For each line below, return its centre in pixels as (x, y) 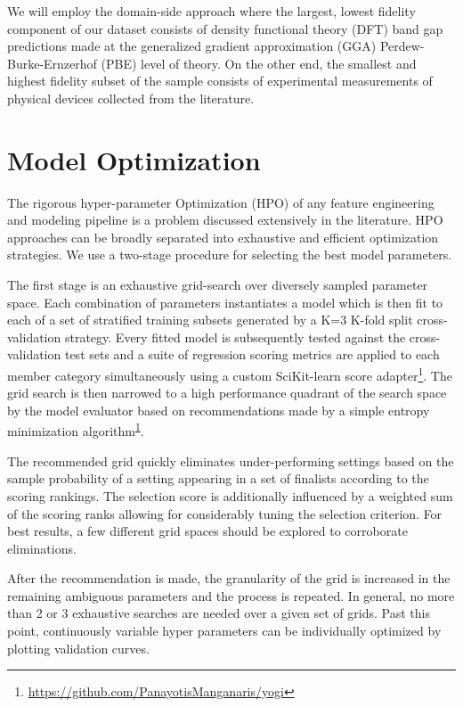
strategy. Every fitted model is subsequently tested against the (235, 337)
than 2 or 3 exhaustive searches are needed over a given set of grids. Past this (219, 613)
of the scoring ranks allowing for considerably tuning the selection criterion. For (225, 513)
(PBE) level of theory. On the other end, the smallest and (259, 63)
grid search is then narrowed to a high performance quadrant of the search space (227, 393)
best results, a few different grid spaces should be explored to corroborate (207, 531)
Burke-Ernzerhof (52, 63)
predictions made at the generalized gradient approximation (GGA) (192, 46)
